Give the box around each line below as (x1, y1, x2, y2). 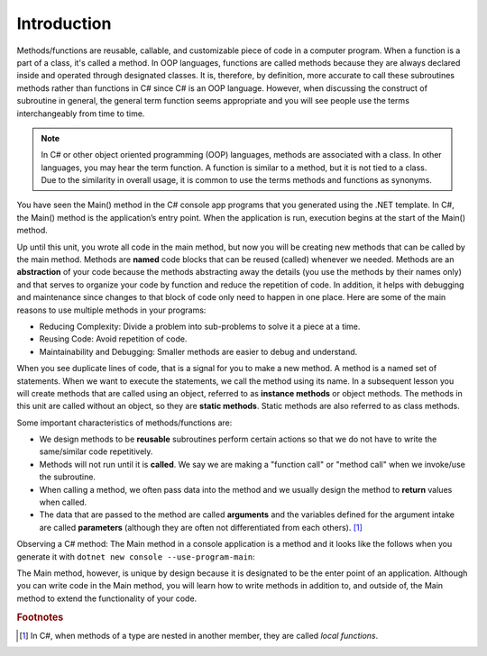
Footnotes (16, 611, 64, 624)
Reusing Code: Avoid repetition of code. (39, 333, 188, 344)
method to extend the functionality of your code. (16, 593, 198, 604)
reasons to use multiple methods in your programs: (16, 305, 207, 315)
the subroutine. (39, 471, 96, 482)
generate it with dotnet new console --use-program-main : (16, 551, 256, 562)
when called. (39, 497, 87, 508)
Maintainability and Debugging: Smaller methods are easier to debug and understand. (39, 346, 358, 357)
